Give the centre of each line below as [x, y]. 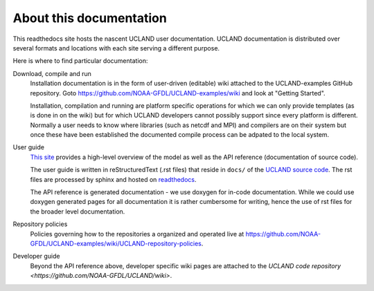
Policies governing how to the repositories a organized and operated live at [137, 234]
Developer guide [36, 256]
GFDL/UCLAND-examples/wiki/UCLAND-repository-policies [116, 243]
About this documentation [90, 18]
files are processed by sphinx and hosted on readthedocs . [113, 179]
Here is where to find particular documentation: [80, 61]
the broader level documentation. [78, 212]
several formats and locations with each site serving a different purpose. [116, 48]
